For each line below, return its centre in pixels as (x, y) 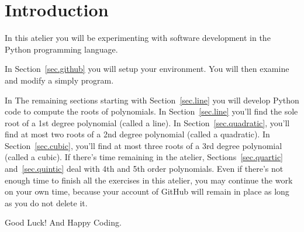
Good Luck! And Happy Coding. (63, 222)
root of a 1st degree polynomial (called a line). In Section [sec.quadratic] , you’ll (147, 122)
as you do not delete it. (46, 202)
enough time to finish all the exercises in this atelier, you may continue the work (149, 180)
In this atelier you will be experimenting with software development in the (138, 38)
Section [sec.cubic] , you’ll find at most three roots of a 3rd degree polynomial (144, 145)
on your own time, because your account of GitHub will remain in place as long (147, 191)
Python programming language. (61, 49)
